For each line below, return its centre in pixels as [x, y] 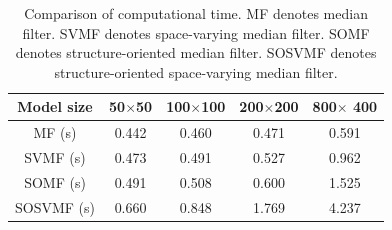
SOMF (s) [55, 181]
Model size [55, 106]
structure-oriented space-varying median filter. [196, 71]
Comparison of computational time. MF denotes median [196, 13]
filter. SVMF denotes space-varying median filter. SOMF [196, 32]
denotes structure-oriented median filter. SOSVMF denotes [196, 52]
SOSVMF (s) [55, 206]
